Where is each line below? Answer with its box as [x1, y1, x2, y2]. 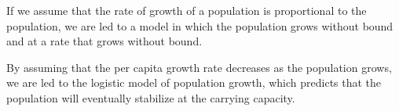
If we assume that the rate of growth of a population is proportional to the [6, 2, 367, 18]
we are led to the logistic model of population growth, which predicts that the [6, 74, 382, 91]
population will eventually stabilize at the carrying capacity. [6, 89, 295, 106]
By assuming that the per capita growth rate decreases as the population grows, [6, 59, 392, 75]
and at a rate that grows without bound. [6, 33, 203, 49]
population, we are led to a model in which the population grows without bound [6, 17, 394, 34]
